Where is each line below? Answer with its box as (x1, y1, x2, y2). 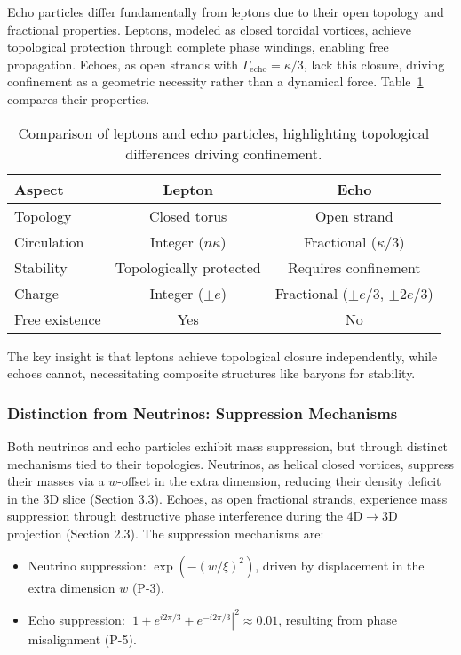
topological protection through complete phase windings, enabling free (7, 37, 389, 56)
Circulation (14, 230, 84, 252)
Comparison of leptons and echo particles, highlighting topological (18, 122, 430, 143)
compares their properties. (7, 89, 150, 108)
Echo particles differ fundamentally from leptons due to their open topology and (7, 3, 444, 20)
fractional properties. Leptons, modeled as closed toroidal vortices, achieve (7, 20, 411, 38)
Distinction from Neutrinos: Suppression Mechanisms (7, 401, 398, 424)
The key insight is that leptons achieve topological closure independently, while (7, 346, 438, 365)
